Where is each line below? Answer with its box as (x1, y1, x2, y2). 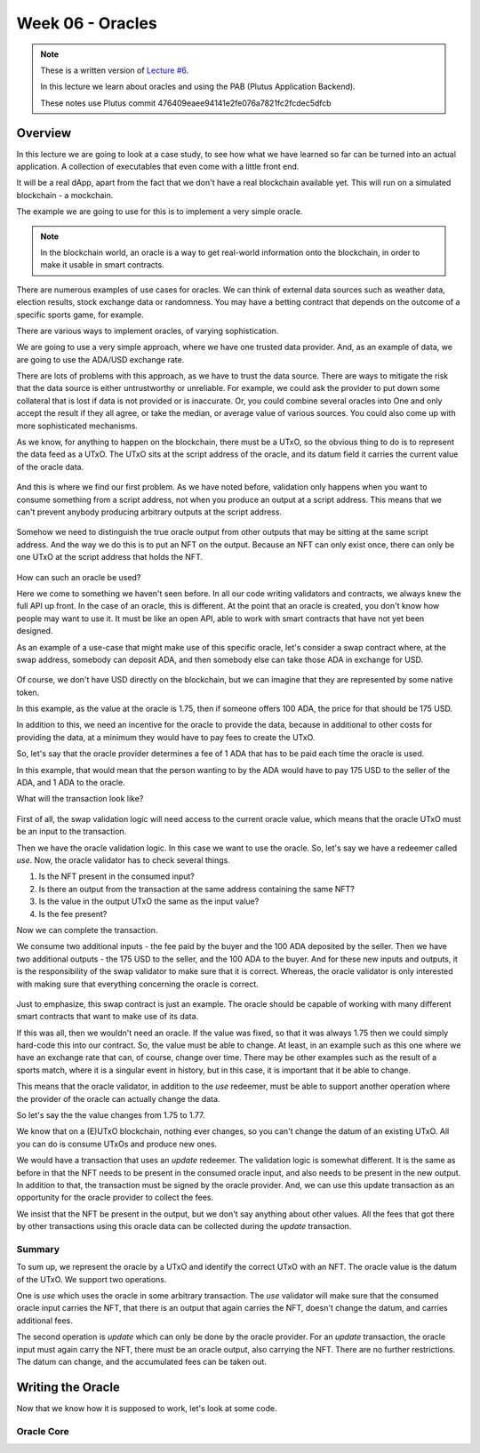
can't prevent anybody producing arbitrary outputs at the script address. (16, 507, 283, 517)
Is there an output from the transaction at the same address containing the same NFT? (38, 883, 355, 894)
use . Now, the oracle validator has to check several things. (16, 854, 231, 866)
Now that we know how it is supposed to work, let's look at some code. (16, 1402, 277, 1413)
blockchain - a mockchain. (16, 189, 114, 200)
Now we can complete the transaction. (16, 924, 158, 935)
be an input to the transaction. (16, 826, 127, 837)
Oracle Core (16, 1425, 70, 1437)
